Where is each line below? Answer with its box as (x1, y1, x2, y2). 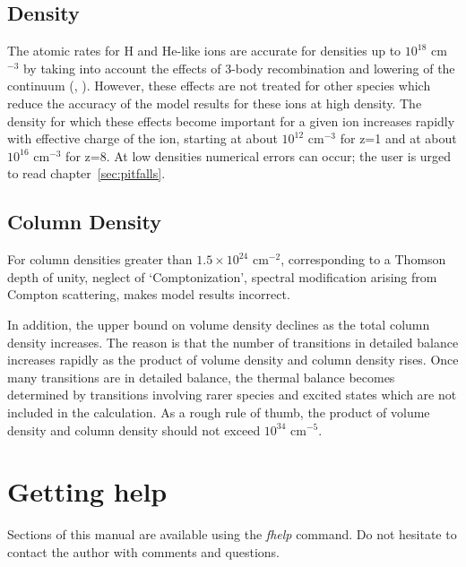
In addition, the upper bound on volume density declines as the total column (7, 314, 430, 333)
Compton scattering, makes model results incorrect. (7, 285, 290, 304)
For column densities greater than (7, 250, 193, 269)
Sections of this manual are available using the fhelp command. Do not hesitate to (7, 525, 457, 544)
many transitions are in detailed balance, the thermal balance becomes (7, 367, 395, 386)
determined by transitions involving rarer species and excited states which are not (7, 385, 457, 404)
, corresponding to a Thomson (280, 250, 446, 269)
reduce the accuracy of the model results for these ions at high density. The (7, 93, 422, 112)
